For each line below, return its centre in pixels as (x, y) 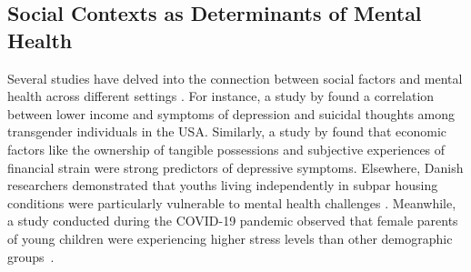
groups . (31, 256)
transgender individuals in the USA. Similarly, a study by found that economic (227, 131)
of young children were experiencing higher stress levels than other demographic (230, 238)
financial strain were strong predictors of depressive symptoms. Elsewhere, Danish (235, 167)
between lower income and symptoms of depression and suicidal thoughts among (231, 113)
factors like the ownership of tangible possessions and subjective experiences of (226, 149)
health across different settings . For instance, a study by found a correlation (221, 96)
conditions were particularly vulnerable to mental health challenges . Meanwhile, (232, 202)
